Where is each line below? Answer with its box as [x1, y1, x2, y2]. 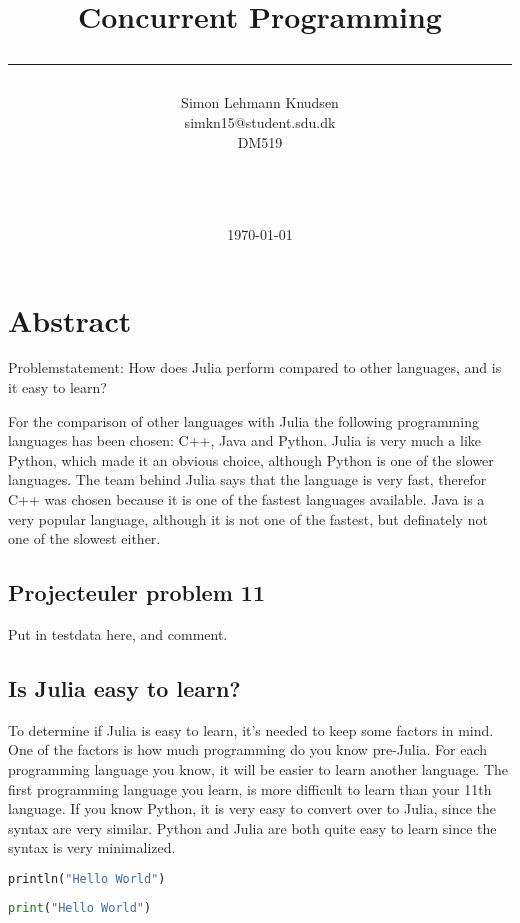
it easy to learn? [8, 377, 107, 398]
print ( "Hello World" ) [8, 900, 152, 915]
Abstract [8, 299, 132, 340]
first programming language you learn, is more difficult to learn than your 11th [8, 778, 492, 799]
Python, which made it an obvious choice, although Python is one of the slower [8, 449, 494, 470]
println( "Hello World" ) [8, 871, 166, 886]
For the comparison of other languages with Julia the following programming [8, 410, 479, 431]
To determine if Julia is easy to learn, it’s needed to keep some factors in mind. [8, 719, 494, 740]
